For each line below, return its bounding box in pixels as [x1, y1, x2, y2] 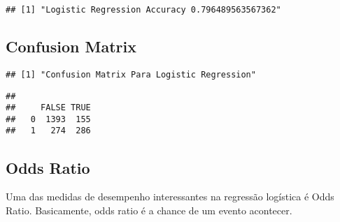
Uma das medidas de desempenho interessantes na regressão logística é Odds [6, 189, 334, 204]
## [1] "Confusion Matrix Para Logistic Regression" [6, 69, 256, 80]
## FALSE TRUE [6, 103, 91, 113]
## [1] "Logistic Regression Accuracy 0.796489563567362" [6, 5, 281, 15]
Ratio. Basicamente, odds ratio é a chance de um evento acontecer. [6, 202, 292, 217]
